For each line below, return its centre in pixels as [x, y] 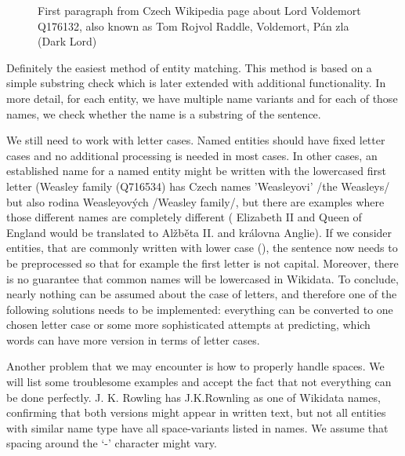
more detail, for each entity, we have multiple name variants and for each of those [202, 98]
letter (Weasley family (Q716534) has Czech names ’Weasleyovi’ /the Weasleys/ [198, 186]
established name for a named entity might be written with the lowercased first [196, 171]
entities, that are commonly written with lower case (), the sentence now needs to [202, 248]
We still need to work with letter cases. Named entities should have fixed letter [196, 140]
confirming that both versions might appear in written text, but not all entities [196, 412]
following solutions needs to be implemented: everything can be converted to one [200, 309]
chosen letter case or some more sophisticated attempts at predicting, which [188, 325]
